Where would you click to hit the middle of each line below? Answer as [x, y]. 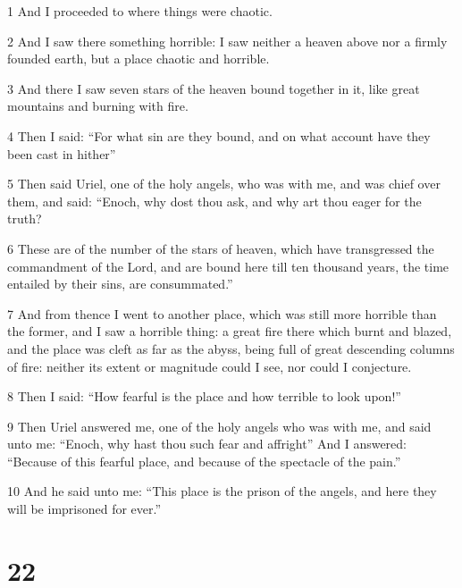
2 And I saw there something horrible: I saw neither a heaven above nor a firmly [227, 41]
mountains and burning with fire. [98, 106]
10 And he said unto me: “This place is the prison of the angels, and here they [222, 491]
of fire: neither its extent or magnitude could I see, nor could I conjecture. [210, 366]
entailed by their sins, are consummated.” [120, 284]
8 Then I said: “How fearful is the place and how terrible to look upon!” [204, 396]
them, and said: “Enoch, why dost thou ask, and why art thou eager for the [214, 201]
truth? [25, 218]
